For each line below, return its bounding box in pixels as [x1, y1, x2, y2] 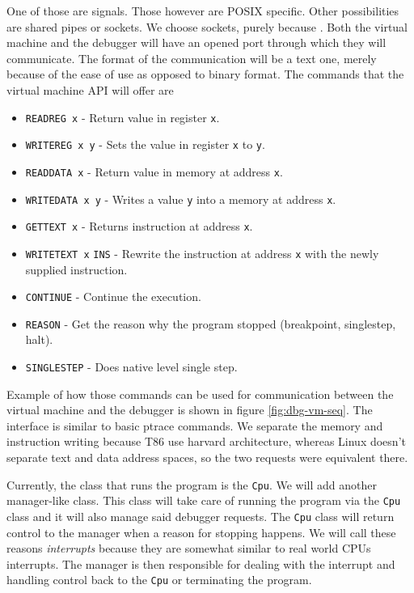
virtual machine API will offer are [6, 81, 174, 98]
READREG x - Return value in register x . [25, 108, 220, 125]
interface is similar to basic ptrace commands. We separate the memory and [6, 417, 383, 434]
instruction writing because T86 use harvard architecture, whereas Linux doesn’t [6, 433, 406, 450]
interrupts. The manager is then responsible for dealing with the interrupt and [6, 555, 395, 572]
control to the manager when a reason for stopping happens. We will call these [6, 523, 396, 540]
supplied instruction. [25, 260, 128, 277]
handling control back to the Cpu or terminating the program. [6, 571, 312, 588]
